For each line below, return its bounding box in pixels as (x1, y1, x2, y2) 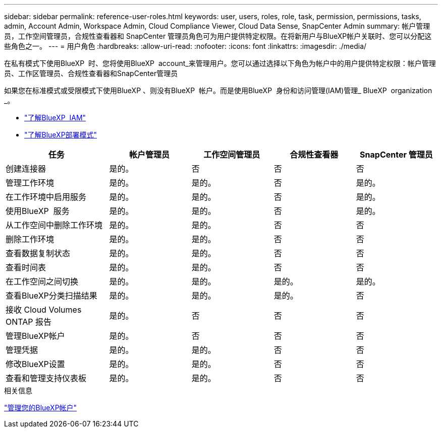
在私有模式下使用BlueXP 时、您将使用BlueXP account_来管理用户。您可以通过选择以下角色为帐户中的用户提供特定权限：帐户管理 (4, 59, 436, 67)
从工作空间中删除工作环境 (6, 220, 103, 230)
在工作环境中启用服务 (6, 192, 87, 202)
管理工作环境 (6, 178, 54, 188)
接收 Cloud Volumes (6, 305, 82, 315)
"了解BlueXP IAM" (24, 113, 86, 122)
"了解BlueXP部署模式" (24, 130, 97, 139)
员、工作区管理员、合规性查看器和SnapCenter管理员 (4, 69, 178, 78)
